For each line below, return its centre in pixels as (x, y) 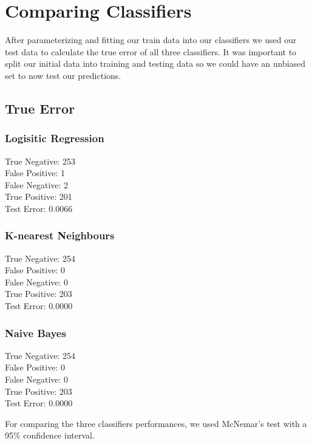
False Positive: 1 (35, 173)
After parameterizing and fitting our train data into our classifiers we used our (151, 40)
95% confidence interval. (50, 435)
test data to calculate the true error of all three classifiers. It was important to (151, 51)
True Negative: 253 (40, 161)
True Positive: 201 (39, 196)
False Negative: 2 (37, 184)
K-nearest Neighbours (60, 235)
